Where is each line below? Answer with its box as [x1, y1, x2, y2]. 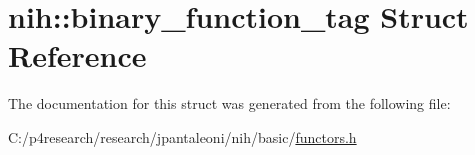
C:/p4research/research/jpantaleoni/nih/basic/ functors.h [8, 126, 357, 147]
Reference [8, 35, 147, 76]
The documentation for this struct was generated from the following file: [8, 93, 451, 114]
